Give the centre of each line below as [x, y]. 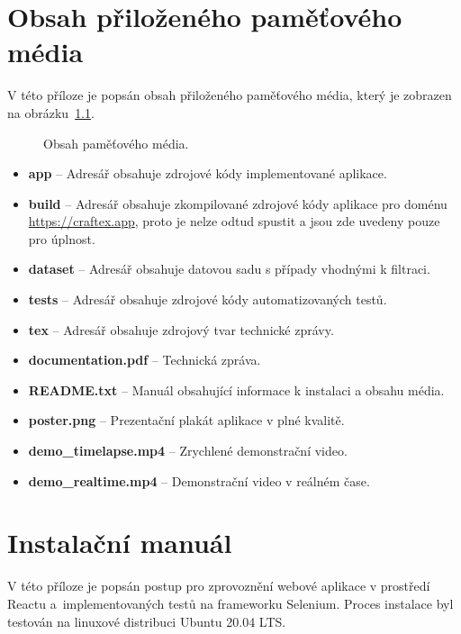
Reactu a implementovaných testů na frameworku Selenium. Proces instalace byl [230, 603]
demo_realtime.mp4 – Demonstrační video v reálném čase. [199, 480]
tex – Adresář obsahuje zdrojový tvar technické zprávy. [181, 329]
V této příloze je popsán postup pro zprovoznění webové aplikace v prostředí [219, 586]
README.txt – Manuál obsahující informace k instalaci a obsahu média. [236, 389]
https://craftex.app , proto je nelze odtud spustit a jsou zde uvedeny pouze [234, 221]
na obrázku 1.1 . [51, 112]
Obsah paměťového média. [116, 143]
